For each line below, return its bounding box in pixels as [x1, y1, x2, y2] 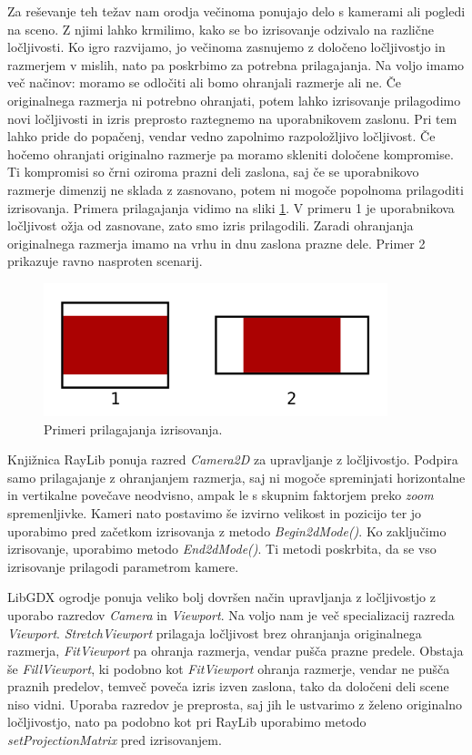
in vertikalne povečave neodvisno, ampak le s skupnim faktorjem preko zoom [7, 485, 434, 505]
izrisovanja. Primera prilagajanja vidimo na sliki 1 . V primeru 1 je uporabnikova [7, 198, 455, 217]
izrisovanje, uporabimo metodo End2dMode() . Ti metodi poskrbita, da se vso [7, 539, 437, 558]
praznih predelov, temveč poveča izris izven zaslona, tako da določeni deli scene [7, 677, 449, 696]
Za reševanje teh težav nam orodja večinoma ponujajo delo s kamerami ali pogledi [7, 2, 466, 20]
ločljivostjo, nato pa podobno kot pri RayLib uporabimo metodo [7, 712, 367, 731]
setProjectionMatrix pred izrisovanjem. [7, 730, 222, 750]
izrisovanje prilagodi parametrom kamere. [7, 556, 239, 576]
